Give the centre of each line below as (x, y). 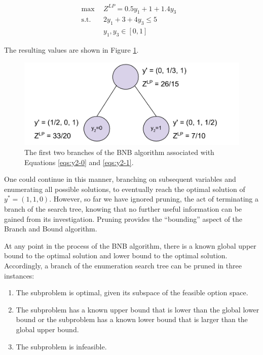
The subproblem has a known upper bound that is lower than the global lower (138, 309)
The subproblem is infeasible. (61, 346)
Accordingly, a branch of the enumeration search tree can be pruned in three (123, 265)
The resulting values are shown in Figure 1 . (71, 49)
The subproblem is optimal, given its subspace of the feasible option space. (132, 292)
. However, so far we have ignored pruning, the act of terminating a (154, 199)
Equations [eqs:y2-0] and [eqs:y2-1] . (79, 162)
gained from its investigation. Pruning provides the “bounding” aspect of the (123, 219)
